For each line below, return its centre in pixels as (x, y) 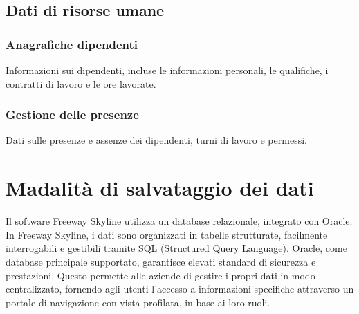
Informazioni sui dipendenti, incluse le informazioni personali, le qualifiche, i (167, 70)
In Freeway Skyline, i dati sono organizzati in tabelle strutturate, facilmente (167, 234)
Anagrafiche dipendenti (72, 44)
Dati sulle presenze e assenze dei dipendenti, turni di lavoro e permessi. (156, 140)
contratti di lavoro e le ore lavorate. (81, 83)
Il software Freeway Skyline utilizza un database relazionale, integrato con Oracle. (179, 221)
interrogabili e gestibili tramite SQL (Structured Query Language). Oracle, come (176, 248)
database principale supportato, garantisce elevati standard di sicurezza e (161, 261)
